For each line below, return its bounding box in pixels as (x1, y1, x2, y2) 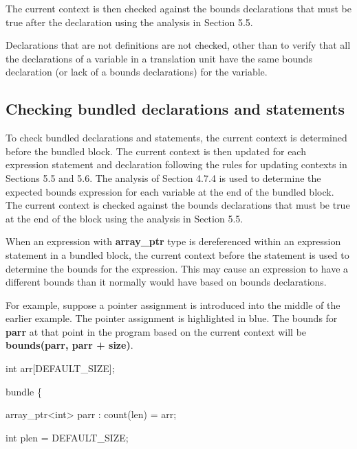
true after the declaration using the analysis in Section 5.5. (6, 14, 253, 29)
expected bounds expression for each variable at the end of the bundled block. (6, 184, 334, 198)
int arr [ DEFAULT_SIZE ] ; (6, 361, 115, 376)
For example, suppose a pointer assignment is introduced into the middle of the (6, 297, 340, 312)
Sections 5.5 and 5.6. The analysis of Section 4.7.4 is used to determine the (6, 170, 321, 185)
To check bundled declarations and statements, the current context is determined (6, 130, 347, 145)
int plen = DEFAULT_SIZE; (6, 430, 129, 444)
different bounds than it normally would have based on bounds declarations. (6, 275, 327, 289)
